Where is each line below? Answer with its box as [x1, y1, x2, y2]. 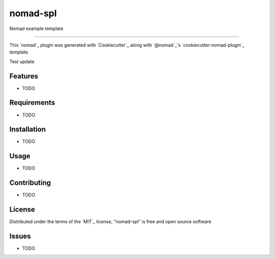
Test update [9, 59, 35, 65]
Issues [9, 232, 31, 240]
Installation [9, 125, 46, 134]
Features [9, 72, 38, 80]
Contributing [9, 179, 51, 187]
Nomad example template [9, 25, 64, 32]
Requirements [9, 98, 56, 107]
